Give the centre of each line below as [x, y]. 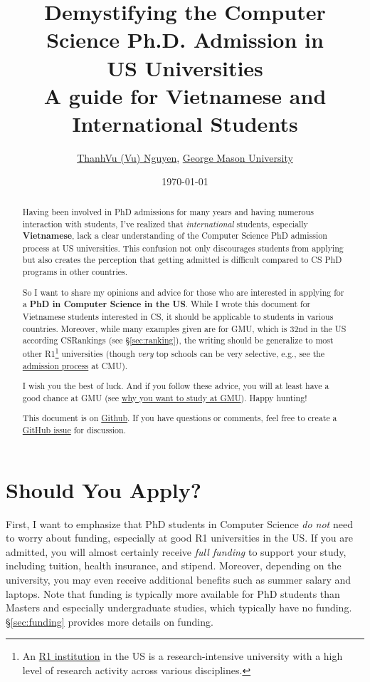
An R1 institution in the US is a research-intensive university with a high [183, 656]
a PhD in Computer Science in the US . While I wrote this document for [166, 304]
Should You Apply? [104, 489]
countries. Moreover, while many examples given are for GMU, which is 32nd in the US [184, 328]
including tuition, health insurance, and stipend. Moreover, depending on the [174, 565]
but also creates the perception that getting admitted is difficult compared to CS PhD [182, 260]
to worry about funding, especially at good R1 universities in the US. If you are [179, 538]
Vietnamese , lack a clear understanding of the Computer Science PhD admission [175, 236]
